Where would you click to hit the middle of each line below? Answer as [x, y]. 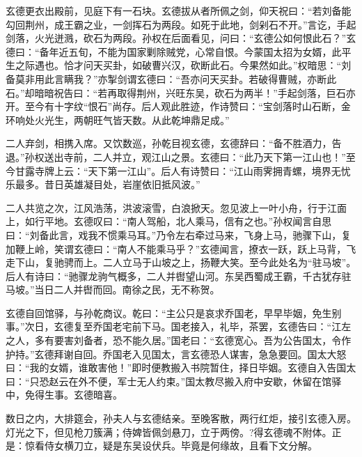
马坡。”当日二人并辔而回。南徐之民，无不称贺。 [113, 289]
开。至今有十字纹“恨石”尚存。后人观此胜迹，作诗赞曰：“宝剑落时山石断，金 [178, 106]
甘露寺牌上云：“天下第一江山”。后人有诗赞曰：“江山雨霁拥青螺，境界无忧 [183, 170]
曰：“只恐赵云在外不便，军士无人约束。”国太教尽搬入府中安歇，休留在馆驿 [174, 381]
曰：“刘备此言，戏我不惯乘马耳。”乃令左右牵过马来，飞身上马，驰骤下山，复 [179, 234]
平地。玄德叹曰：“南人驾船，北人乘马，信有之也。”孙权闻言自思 [188, 221]
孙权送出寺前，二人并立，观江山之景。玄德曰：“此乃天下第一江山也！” [185, 156]
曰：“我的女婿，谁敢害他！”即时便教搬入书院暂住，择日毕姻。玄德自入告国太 [181, 367]
